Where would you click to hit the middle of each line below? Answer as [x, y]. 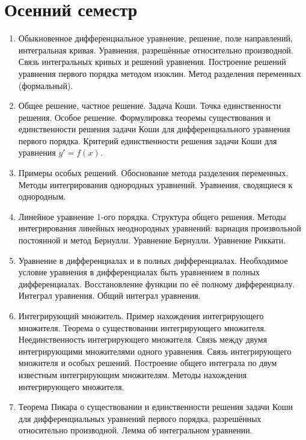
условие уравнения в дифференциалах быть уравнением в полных [139, 272]
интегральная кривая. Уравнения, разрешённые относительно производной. [156, 50]
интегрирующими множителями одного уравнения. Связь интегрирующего [155, 351]
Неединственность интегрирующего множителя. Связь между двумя [143, 339]
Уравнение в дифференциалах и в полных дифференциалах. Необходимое [153, 260]
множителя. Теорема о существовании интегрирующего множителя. [142, 327]
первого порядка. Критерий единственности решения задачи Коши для [148, 140]
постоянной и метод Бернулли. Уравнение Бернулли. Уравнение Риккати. [152, 240]
